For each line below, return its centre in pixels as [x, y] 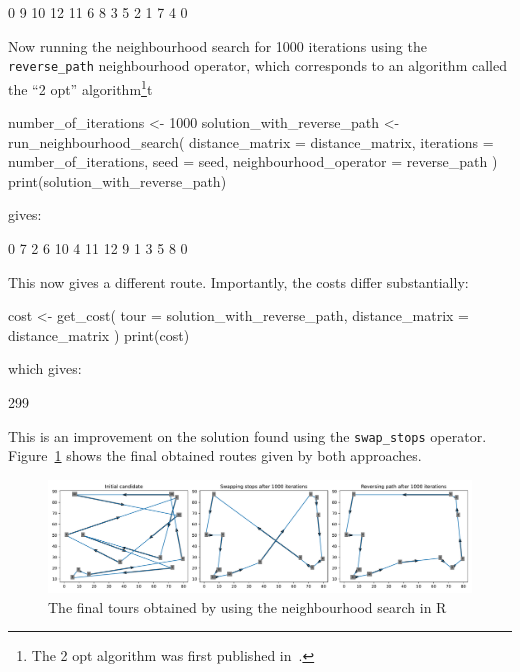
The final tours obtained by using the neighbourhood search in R [247, 606]
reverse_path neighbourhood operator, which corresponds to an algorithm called [257, 65]
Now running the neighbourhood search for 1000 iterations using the [217, 45]
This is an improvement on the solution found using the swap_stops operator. [247, 435]
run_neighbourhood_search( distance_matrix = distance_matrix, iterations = [251, 141]
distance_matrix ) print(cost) [99, 334]
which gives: [45, 368]
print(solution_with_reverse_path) [117, 180]
